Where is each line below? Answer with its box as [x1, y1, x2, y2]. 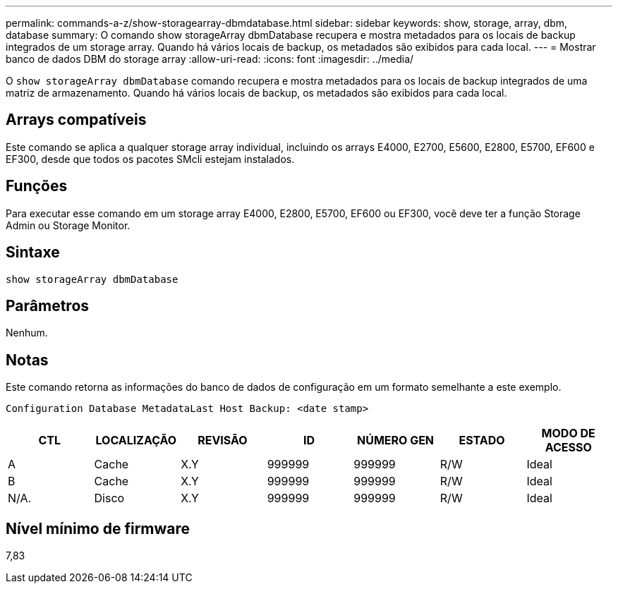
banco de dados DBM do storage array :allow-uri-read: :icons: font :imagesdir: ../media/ [6, 53, 414, 65]
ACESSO [545, 440, 592, 455]
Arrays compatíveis [6, 111, 147, 129]
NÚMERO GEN [356, 433, 435, 448]
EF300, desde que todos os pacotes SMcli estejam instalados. [6, 152, 295, 165]
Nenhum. [6, 327, 48, 339]
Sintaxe [6, 243, 60, 262]
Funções [6, 177, 68, 195]
